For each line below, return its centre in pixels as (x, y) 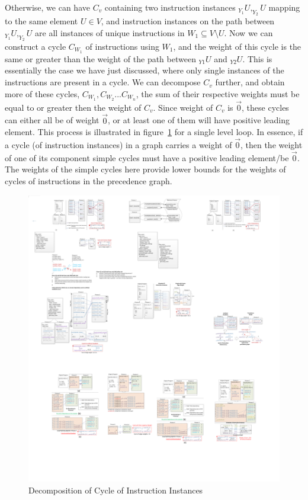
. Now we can (248, 32)
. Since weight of (183, 107)
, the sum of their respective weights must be (218, 93)
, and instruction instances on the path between (188, 21)
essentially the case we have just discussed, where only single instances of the (145, 70)
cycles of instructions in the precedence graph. (89, 180)
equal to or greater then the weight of (73, 107)
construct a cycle (36, 46)
